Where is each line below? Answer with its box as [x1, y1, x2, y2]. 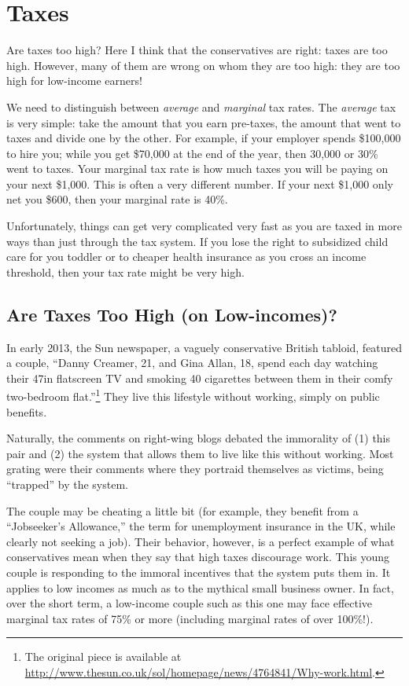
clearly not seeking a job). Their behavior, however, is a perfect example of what [6, 533, 395, 549]
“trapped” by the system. [6, 476, 128, 493]
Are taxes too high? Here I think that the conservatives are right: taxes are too [6, 42, 388, 58]
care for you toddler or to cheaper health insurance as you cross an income [6, 248, 367, 265]
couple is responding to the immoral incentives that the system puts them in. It [6, 564, 391, 581]
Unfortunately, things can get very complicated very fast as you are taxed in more [6, 218, 402, 234]
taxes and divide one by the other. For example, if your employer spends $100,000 [6, 130, 401, 146]
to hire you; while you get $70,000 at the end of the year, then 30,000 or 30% [6, 145, 378, 161]
